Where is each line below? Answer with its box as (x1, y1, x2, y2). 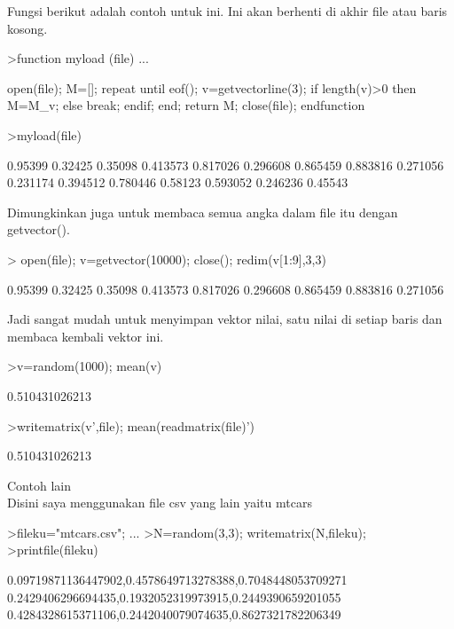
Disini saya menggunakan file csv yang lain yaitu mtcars (7, 493, 312, 512)
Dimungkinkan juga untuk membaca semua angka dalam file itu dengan (7, 202, 398, 221)
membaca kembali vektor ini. (7, 326, 164, 345)
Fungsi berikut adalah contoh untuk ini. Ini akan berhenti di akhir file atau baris (7, 2, 448, 20)
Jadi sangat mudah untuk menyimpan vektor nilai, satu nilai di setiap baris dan (7, 310, 442, 328)
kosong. (7, 19, 48, 37)
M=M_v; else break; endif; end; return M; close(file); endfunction (7, 96, 365, 114)
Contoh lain (7, 476, 71, 494)
